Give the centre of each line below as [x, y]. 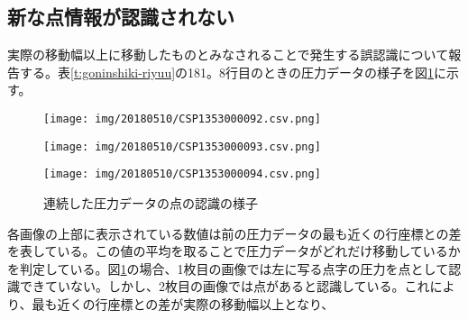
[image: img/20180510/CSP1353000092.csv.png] [182, 118]
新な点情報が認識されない [121, 17]
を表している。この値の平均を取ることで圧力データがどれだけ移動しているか [234, 251]
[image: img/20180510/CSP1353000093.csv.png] [182, 146]
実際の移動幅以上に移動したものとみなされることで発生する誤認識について [228, 55]
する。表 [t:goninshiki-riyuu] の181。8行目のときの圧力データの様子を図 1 [227, 72]
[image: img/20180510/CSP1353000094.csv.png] [182, 174]
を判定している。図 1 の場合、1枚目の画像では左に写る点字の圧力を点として [228, 268]
